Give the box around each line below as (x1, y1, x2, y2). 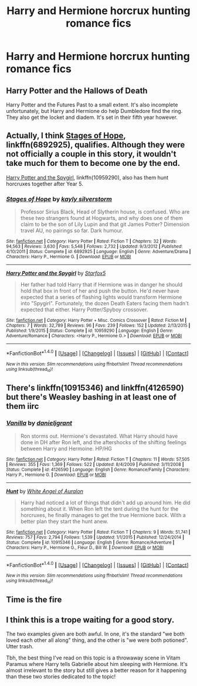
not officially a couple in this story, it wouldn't (6, 149, 176, 159)
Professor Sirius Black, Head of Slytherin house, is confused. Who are (20, 208, 190, 215)
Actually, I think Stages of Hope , (6, 131, 126, 141)
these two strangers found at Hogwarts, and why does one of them (20, 215, 183, 222)
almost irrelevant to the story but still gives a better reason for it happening (6, 667, 186, 674)
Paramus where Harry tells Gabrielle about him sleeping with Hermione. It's (6, 660, 188, 667)
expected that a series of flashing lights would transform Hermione (20, 294, 182, 301)
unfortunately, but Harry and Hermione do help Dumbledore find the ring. (6, 108, 183, 114)
